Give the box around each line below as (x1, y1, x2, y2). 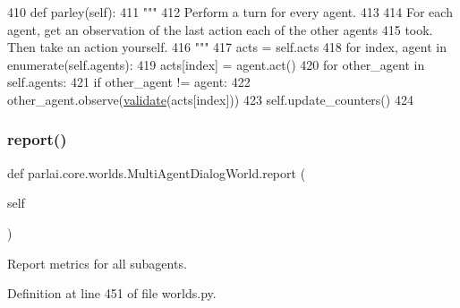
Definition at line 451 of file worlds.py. (7, 284, 217, 303)
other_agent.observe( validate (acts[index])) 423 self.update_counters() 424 (7, 90, 413, 108)
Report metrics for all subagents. (7, 253, 187, 272)
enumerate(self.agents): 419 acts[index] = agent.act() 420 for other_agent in (7, 55, 425, 73)
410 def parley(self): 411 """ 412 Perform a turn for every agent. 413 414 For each (7, 3, 453, 21)
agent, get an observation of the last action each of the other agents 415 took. (7, 20, 433, 38)
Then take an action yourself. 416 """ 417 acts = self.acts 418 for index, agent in (7, 38, 447, 56)
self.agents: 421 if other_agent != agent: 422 (7, 73, 251, 91)
